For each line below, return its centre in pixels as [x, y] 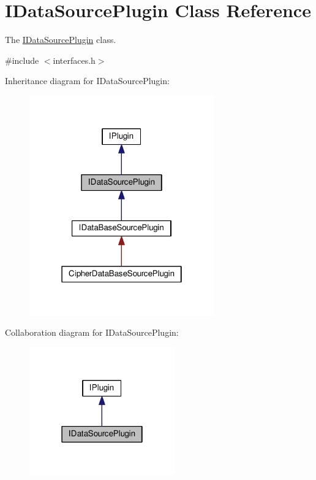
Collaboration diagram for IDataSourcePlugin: [92, 332]
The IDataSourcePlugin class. [61, 40]
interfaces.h [74, 60]
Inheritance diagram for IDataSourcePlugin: [87, 81]
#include [22, 60]
